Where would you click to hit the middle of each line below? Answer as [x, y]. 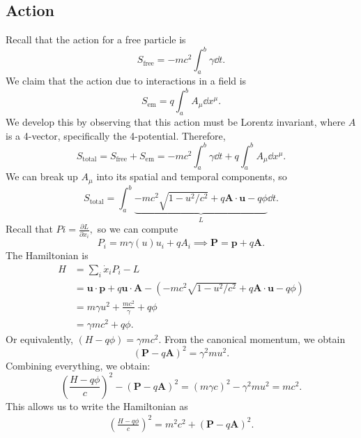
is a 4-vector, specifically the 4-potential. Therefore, [116, 135]
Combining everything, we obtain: [78, 365]
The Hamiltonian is [47, 255]
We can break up [42, 176]
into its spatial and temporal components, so [192, 176]
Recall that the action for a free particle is [96, 39]
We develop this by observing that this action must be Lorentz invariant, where [176, 121]
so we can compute [138, 229]
